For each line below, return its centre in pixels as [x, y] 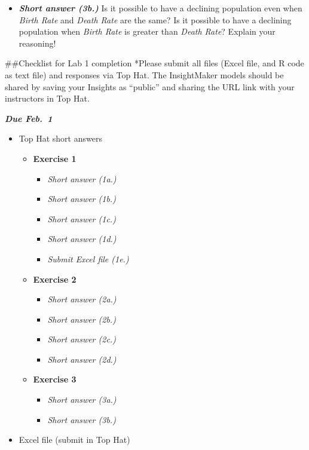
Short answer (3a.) [82, 400]
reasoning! [37, 43]
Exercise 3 [55, 379]
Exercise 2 [55, 279]
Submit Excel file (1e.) [88, 258]
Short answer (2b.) [82, 319]
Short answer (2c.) [82, 339]
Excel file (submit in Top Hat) [74, 440]
